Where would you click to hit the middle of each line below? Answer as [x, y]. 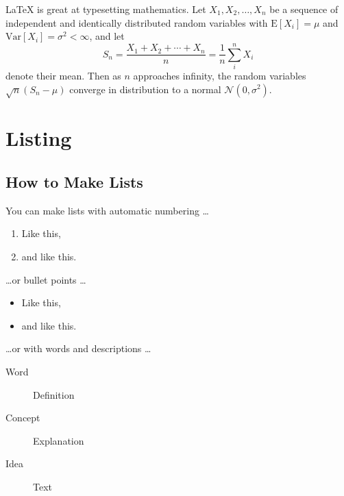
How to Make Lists [74, 182]
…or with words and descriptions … [78, 348]
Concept [23, 418]
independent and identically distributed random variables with [137, 22]
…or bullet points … [46, 279]
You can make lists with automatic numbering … [107, 210]
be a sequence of [304, 9]
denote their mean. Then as [63, 75]
